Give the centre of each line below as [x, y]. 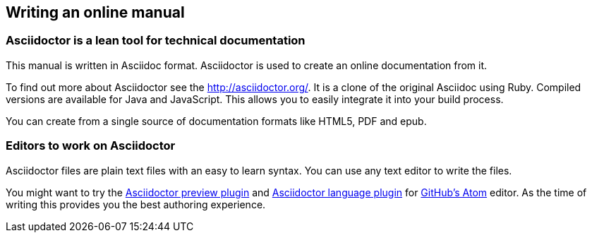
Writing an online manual [95, 12]
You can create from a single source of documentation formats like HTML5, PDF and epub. [216, 121]
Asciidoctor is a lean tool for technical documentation [156, 41]
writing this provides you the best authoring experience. [136, 204]
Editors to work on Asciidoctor [91, 146]
